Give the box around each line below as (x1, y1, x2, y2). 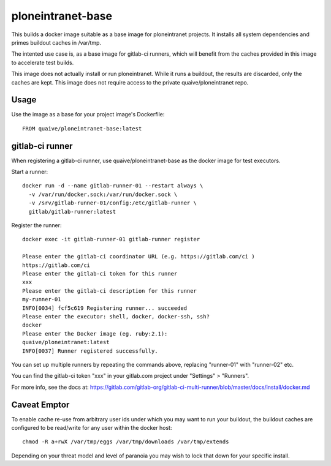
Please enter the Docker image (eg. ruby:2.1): (22, 330, 168, 337)
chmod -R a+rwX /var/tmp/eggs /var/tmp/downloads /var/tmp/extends (22, 438, 229, 445)
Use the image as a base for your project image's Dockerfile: (11, 111, 165, 118)
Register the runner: (11, 222, 62, 229)
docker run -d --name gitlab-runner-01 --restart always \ (22, 182, 204, 189)
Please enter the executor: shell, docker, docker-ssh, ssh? (22, 313, 210, 320)
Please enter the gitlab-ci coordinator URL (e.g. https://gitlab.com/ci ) (22, 253, 255, 260)
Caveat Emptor (11, 399, 70, 410)
